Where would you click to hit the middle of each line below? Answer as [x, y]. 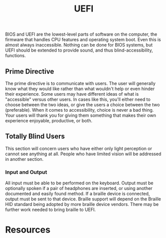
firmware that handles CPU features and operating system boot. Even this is [83, 40]
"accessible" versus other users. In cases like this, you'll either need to [78, 99]
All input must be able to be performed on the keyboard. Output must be [79, 183]
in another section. [24, 159]
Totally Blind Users [35, 137]
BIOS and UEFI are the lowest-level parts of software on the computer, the [81, 34]
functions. [15, 56]
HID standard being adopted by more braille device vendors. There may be [82, 204]
